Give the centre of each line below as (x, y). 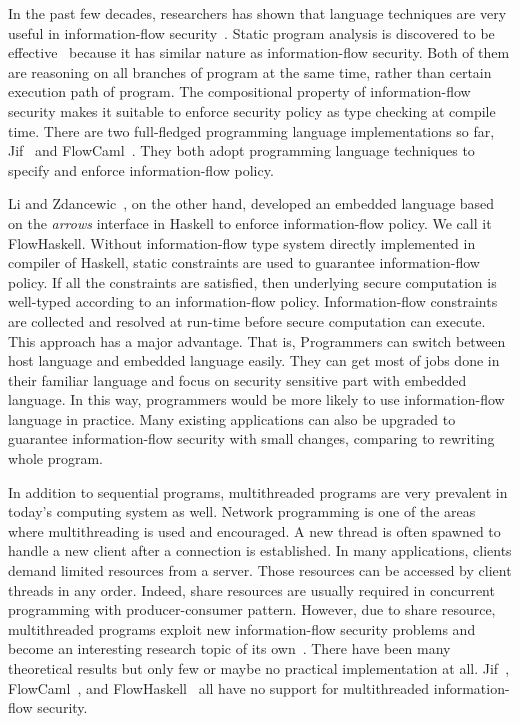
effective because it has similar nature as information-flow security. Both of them (259, 52)
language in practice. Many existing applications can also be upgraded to (232, 418)
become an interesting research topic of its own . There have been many (229, 648)
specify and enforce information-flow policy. (141, 169)
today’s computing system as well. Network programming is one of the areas (242, 511)
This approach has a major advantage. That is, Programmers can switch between (257, 340)
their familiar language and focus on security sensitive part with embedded (237, 379)
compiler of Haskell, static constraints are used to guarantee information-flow (244, 262)
